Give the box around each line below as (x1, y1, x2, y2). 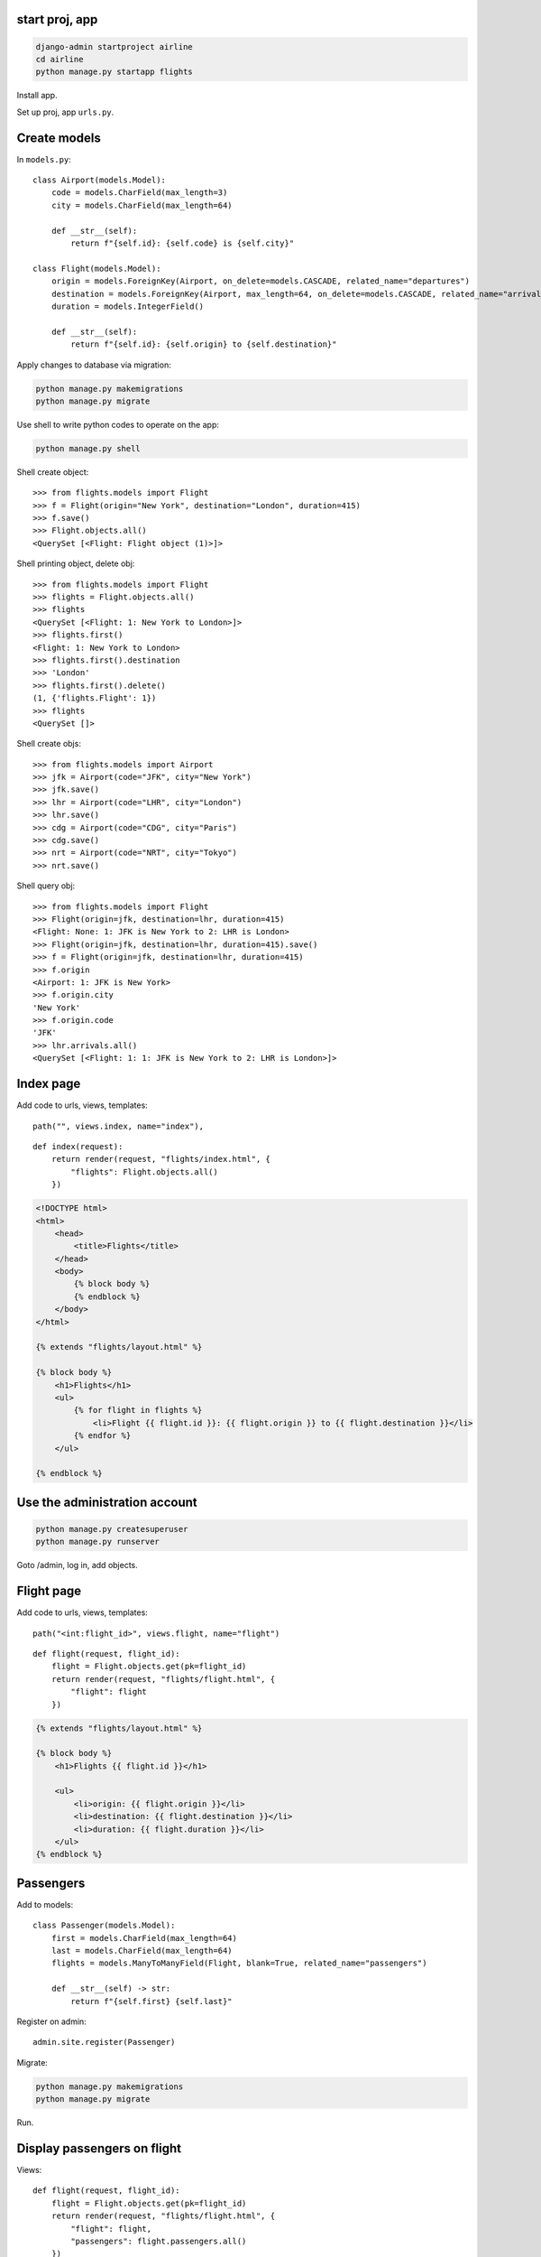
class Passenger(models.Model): (32, 1920, 176, 1931)
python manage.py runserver (35, 1537, 160, 1547)
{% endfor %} (73, 1431, 132, 1441)
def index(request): (32, 1141, 124, 1151)
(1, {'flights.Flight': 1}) (32, 693, 157, 703)
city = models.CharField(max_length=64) (50, 200, 234, 210)
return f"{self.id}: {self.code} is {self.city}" (70, 238, 295, 248)
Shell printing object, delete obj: (16, 558, 135, 569)
